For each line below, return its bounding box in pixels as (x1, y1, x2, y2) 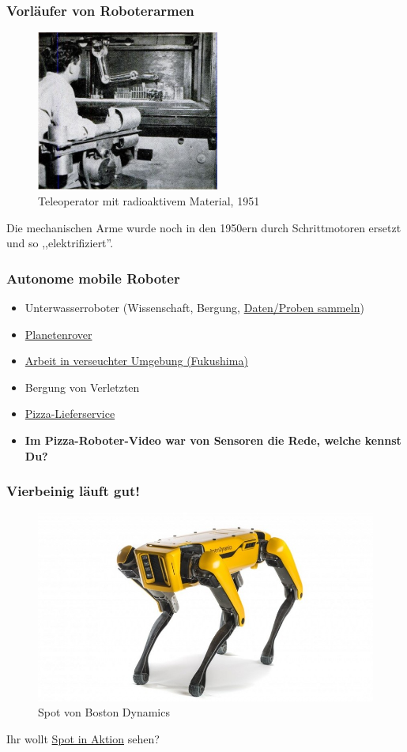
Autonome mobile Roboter (6, 268, 180, 288)
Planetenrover (24, 325, 92, 342)
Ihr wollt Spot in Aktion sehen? (6, 731, 160, 747)
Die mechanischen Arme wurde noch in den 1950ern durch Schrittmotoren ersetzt (6, 219, 401, 235)
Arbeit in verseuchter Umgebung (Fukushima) (24, 352, 248, 369)
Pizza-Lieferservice (24, 405, 115, 422)
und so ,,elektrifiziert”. (6, 235, 114, 251)
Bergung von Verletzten (24, 378, 140, 395)
